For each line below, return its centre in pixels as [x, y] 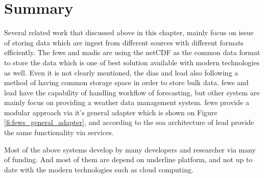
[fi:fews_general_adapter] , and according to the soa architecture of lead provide [129, 122]
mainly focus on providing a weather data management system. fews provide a [127, 102]
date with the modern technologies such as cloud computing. [99, 169]
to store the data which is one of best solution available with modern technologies [132, 62]
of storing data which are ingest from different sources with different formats [124, 42]
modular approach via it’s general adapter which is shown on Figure [111, 112]
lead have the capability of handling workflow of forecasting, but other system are [132, 92]
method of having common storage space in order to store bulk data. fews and [126, 82]
